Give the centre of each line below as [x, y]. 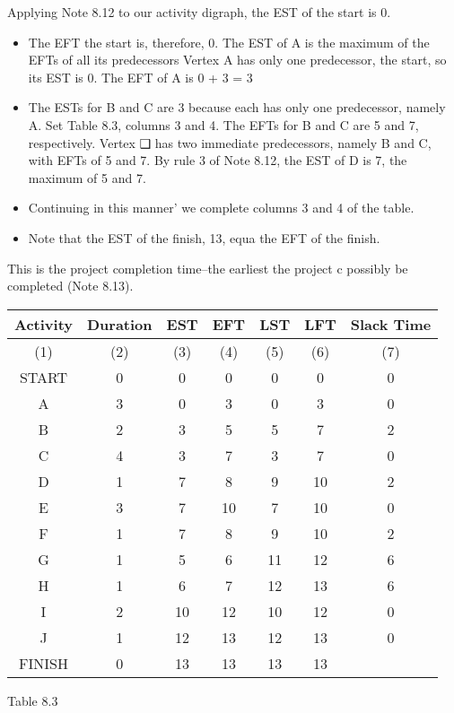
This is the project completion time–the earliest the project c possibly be [208, 268]
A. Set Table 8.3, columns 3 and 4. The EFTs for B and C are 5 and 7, [223, 124]
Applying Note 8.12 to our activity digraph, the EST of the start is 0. [199, 12]
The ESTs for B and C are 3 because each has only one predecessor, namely [237, 107]
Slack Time [391, 324]
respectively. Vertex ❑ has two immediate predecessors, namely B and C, [230, 142]
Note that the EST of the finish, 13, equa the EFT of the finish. [204, 237]
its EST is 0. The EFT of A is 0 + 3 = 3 [140, 77]
